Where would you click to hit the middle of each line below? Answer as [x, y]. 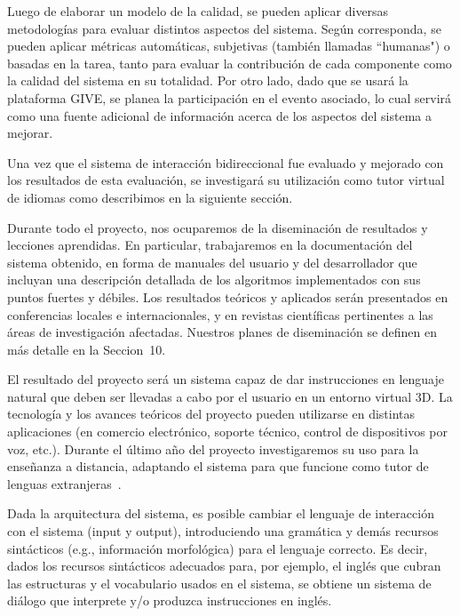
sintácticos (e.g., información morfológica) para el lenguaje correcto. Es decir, [218, 548]
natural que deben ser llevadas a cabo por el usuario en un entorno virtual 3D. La [230, 396]
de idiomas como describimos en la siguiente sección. [150, 197]
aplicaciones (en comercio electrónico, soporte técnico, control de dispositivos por [227, 432]
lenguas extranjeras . [64, 483]
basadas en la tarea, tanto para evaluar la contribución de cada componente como [230, 63]
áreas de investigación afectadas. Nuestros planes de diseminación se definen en [222, 332]
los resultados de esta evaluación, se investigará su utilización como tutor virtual [226, 180]
